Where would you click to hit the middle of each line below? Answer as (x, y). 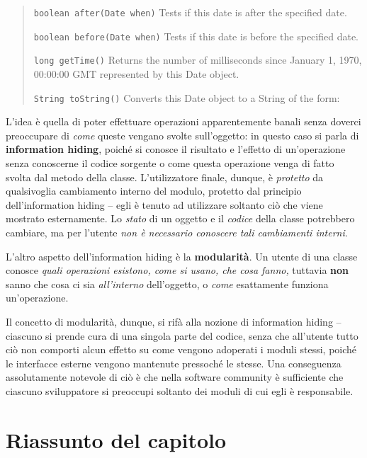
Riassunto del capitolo (116, 439)
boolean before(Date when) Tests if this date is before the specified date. (196, 36)
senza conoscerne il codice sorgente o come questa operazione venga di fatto (170, 163)
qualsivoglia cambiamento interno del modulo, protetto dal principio (154, 191)
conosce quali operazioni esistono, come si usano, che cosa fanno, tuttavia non (177, 270)
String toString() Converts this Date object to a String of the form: (187, 97)
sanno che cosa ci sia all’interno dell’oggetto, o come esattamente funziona (167, 284)
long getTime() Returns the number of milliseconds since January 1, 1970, (198, 60)
